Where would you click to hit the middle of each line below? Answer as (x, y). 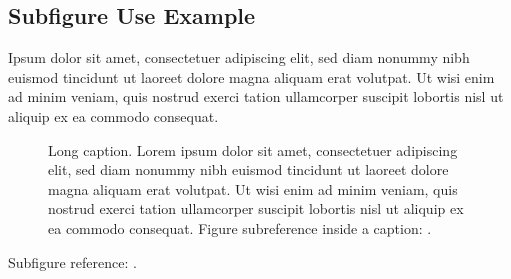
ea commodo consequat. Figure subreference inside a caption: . (240, 227)
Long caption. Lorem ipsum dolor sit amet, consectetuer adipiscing (253, 149)
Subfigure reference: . (72, 261)
